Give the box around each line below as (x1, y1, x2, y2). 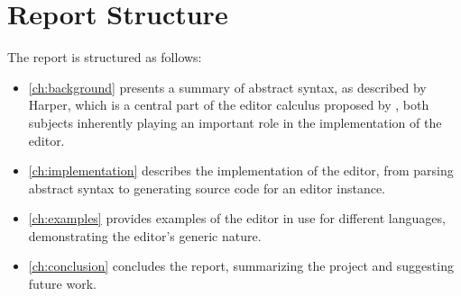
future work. (28, 274, 97, 293)
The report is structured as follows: (7, 48, 202, 67)
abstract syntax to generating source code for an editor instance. (28, 178, 386, 197)
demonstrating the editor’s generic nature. (28, 226, 262, 245)
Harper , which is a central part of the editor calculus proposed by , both (28, 95, 429, 114)
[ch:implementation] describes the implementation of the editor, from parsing (28, 161, 454, 180)
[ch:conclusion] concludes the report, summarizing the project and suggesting (28, 256, 454, 275)
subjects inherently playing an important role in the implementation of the (28, 112, 442, 131)
